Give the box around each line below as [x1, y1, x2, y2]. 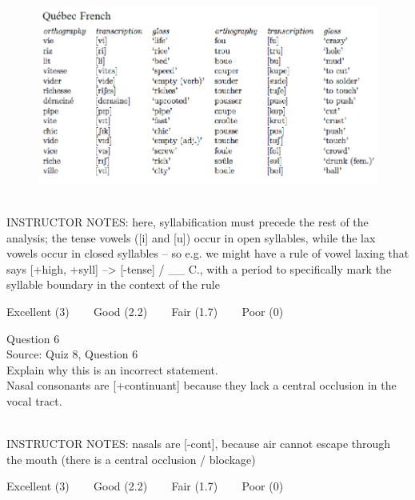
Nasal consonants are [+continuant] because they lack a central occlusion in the [6, 377, 397, 394]
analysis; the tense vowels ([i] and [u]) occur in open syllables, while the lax [6, 229, 376, 246]
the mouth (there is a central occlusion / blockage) [6, 450, 256, 467]
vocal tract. [6, 392, 62, 409]
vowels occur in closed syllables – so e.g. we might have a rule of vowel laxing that [6, 245, 409, 262]
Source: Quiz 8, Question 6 [6, 346, 138, 362]
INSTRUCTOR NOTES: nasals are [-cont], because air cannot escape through [6, 435, 391, 452]
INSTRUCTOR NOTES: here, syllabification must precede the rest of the [6, 214, 369, 230]
